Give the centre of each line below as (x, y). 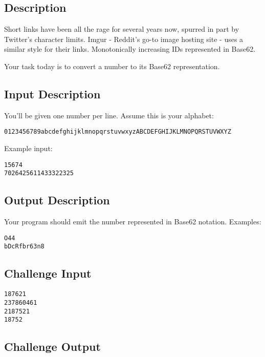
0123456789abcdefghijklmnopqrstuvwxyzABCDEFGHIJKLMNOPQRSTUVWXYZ (118, 132)
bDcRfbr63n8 (24, 247)
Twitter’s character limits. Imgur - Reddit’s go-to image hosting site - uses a (124, 39)
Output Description (57, 200)
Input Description (52, 93)
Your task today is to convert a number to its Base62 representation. (112, 66)
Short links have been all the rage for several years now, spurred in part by (122, 29)
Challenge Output (52, 346)
